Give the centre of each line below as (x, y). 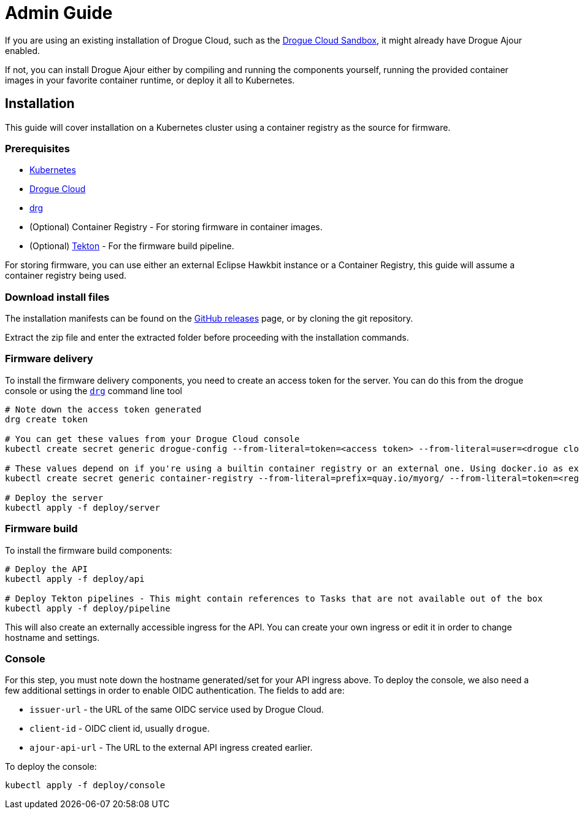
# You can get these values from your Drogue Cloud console (152, 439)
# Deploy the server (54, 498)
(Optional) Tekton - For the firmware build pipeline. (132, 246)
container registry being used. (66, 276)
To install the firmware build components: (89, 550)
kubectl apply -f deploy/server (82, 507)
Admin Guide (59, 13)
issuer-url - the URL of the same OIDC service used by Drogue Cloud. (177, 710)
